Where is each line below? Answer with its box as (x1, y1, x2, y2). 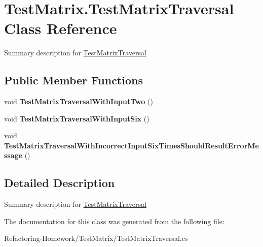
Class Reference (4, 18, 117, 39)
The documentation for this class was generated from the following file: (4, 215, 224, 226)
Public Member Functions (4, 72, 143, 88)
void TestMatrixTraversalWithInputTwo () (4, 96, 153, 107)
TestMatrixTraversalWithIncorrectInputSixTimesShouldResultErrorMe (4, 140, 259, 150)
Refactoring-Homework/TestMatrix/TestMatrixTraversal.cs (4, 233, 188, 243)
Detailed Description (4, 175, 115, 191)
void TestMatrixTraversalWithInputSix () (4, 113, 149, 123)
